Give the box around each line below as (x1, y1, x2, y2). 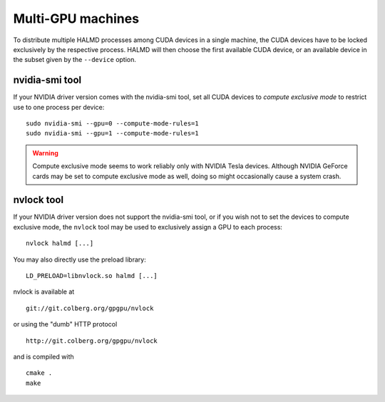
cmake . (26, 369, 53, 377)
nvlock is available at (13, 287, 75, 296)
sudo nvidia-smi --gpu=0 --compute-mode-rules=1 (26, 120, 199, 128)
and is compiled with (13, 353, 74, 361)
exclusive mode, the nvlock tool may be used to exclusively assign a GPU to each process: (13, 222, 283, 231)
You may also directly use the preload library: (13, 255, 146, 264)
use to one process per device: (13, 103, 105, 111)
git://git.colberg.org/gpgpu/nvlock (26, 304, 154, 312)
